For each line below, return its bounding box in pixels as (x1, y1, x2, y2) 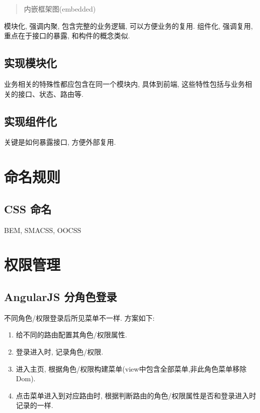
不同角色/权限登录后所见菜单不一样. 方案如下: (4, 312, 155, 323)
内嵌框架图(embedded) (24, 4, 96, 14)
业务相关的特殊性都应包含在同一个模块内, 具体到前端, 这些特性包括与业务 (4, 78, 245, 89)
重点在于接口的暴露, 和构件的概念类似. (4, 30, 130, 41)
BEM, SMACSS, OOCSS (4, 224, 81, 235)
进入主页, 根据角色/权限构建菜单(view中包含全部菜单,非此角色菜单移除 (16, 363, 247, 374)
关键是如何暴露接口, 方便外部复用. (4, 137, 116, 147)
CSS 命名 (4, 201, 52, 216)
